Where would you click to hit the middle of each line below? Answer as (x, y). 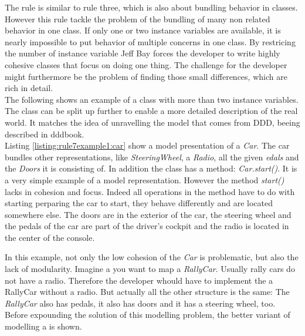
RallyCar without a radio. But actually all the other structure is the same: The (147, 292)
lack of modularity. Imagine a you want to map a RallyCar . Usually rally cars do (150, 269)
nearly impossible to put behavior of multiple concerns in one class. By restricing (150, 41)
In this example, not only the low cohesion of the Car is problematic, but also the (152, 257)
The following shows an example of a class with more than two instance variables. (152, 99)
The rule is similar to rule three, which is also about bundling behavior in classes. (151, 7)
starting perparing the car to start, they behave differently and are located (139, 203)
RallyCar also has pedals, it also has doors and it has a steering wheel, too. (140, 303)
